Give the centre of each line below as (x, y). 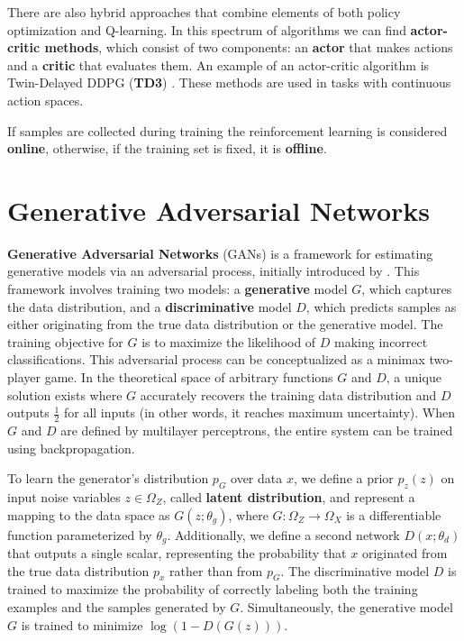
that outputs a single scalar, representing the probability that (177, 553)
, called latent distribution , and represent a (289, 497)
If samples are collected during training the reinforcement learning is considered (227, 130)
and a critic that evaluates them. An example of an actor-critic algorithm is (218, 64)
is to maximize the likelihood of (229, 341)
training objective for (65, 341)
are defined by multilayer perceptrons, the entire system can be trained (257, 430)
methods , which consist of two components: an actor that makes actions (249, 47)
